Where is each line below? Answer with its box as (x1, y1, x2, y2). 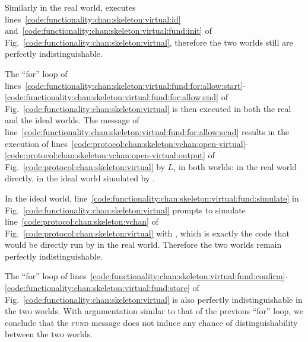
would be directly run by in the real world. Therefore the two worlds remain (5, 238, 282, 251)
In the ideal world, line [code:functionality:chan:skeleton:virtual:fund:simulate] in (5, 191, 299, 204)
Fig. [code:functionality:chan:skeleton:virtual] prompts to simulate (5, 203, 246, 216)
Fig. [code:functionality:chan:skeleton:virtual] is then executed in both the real (5, 102, 291, 114)
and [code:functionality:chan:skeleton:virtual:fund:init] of (5, 24, 212, 37)
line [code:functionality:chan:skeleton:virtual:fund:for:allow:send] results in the (5, 125, 290, 138)
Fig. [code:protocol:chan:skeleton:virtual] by (5, 160, 165, 172)
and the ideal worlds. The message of (5, 114, 139, 126)
